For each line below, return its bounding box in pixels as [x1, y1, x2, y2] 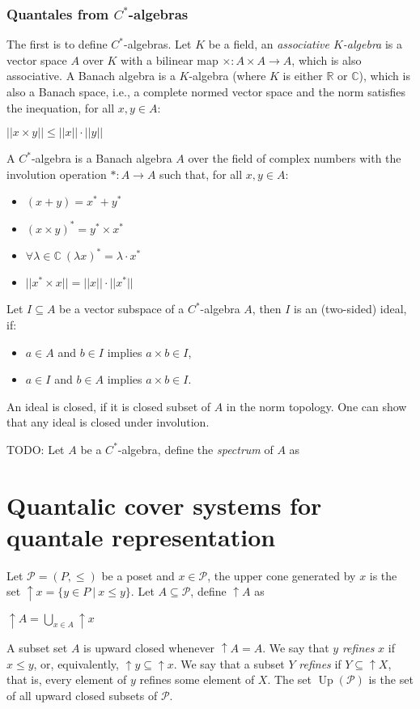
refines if [299, 655, 342, 672]
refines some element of [139, 671, 255, 688]
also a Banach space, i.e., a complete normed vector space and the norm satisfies [6, 83, 406, 100]
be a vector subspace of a [59, 300, 185, 317]
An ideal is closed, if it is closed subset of [6, 397, 211, 414]
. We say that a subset [173, 655, 285, 672]
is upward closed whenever [83, 639, 215, 656]
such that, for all [159, 165, 243, 182]
